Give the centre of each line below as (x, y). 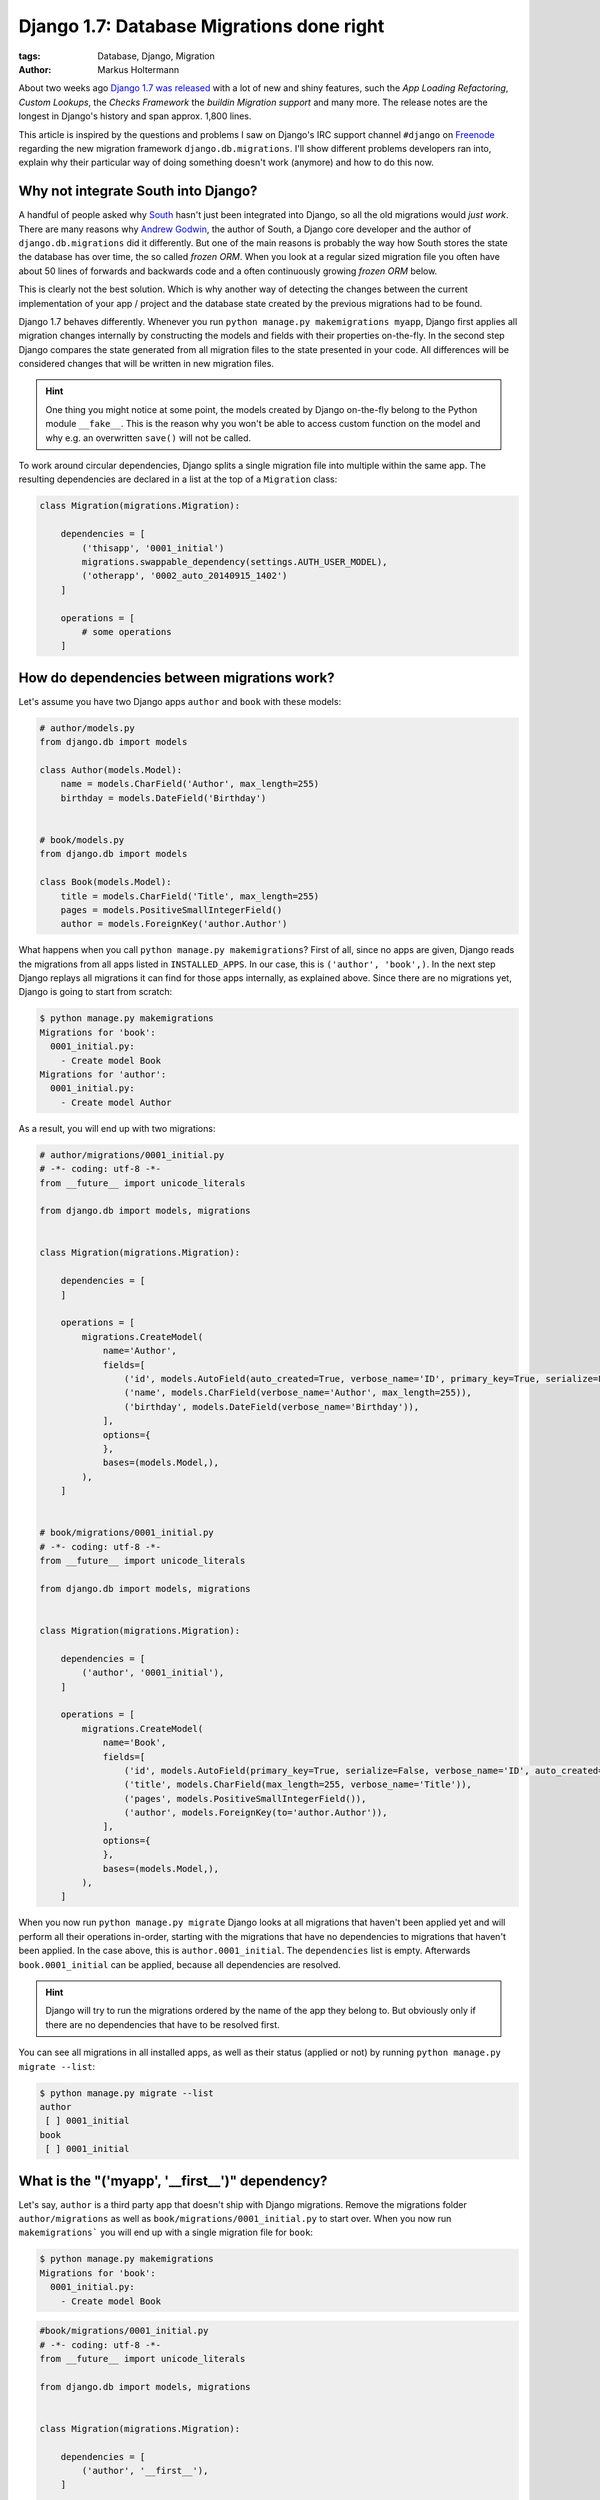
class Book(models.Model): (105, 882)
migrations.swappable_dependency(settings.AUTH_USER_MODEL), (234, 561)
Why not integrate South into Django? (138, 191)
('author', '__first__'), (145, 2471)
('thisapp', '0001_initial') (153, 548)
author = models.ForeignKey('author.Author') (174, 924)
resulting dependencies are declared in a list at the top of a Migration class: (178, 479)
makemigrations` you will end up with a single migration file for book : (166, 2232)
